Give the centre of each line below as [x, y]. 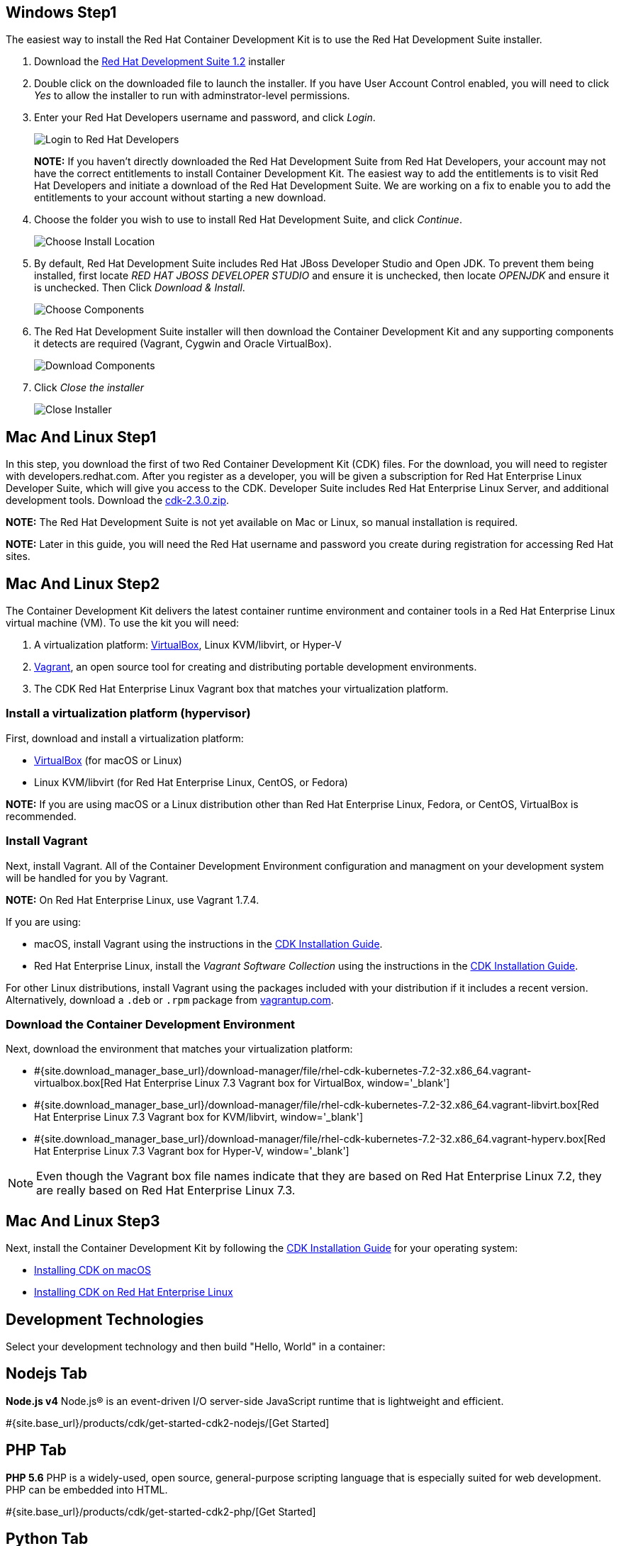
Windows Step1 [61, 12]
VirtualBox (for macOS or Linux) [108, 760]
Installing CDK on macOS [93, 1270]
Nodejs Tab [46, 1374]
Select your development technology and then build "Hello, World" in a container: [196, 1347]
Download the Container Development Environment [151, 1024]
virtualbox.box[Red [78, 1083]
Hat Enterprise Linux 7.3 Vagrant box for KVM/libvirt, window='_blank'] [199, 1117]
